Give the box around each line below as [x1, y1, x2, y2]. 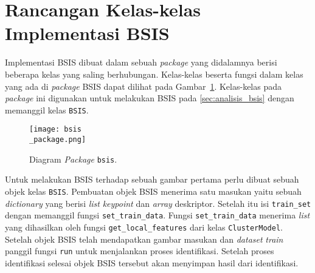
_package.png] [29, 135, 86, 144]
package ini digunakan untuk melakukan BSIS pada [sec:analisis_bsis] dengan [5, 92, 294, 104]
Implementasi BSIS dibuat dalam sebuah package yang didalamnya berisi [5, 56, 277, 69]
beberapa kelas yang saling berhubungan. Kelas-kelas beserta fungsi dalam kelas [5, 67, 303, 80]
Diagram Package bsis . [29, 152, 117, 165]
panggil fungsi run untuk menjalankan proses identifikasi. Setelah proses [5, 244, 274, 257]
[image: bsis [29, 125, 81, 134]
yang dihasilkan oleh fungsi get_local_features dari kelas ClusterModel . [5, 220, 283, 233]
